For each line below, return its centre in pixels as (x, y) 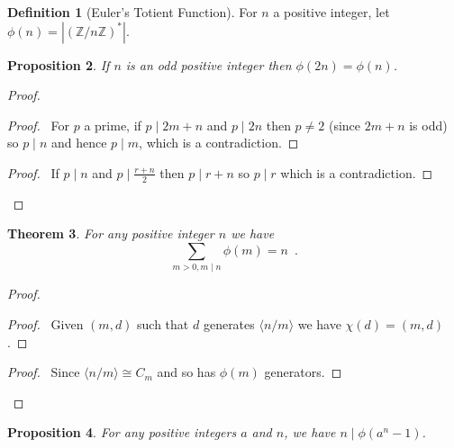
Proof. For (39, 125)
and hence (79, 143)
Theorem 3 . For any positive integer (111, 233)
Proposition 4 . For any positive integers (122, 432)
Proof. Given (45, 323)
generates (229, 323)
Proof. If (33, 172)
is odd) (428, 125)
